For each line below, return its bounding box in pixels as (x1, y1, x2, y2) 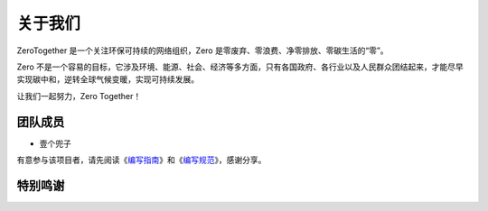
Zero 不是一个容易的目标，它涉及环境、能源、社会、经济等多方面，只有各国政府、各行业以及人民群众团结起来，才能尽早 (16, 61, 465, 72)
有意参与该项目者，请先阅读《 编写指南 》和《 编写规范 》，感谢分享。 (16, 154, 267, 166)
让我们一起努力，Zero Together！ (16, 90, 142, 101)
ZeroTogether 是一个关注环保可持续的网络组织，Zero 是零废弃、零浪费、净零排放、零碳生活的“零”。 (16, 45, 389, 56)
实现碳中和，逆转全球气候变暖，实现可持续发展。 (16, 74, 199, 85)
